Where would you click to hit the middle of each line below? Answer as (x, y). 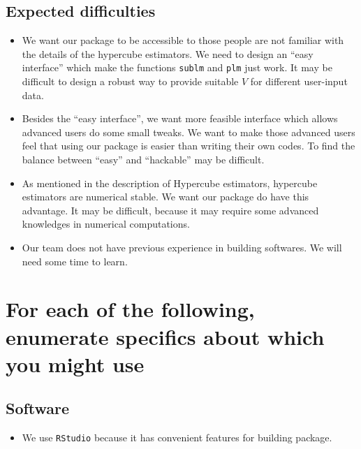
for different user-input (299, 81)
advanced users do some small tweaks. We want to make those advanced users (189, 132)
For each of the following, (130, 309)
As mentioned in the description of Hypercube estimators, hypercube (170, 183)
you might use (75, 363)
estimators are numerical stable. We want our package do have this (165, 197)
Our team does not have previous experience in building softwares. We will (182, 247)
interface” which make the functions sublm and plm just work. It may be (177, 67)
